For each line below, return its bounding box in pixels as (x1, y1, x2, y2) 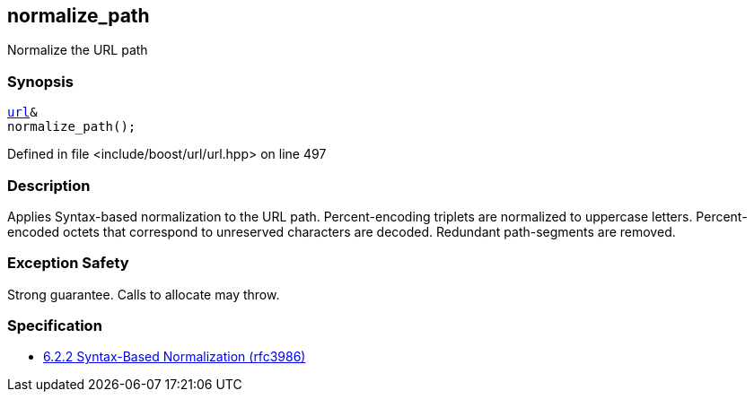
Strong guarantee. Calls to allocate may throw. (7, 286, 280, 302)
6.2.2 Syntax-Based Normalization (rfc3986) (43, 349, 306, 365)
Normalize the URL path (7, 42, 148, 58)
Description (7, 176, 91, 195)
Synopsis (7, 72, 74, 91)
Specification (7, 317, 102, 335)
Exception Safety (7, 254, 129, 273)
